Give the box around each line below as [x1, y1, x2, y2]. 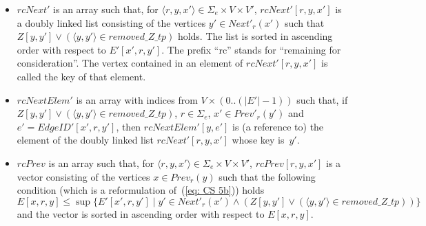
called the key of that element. [17, 69, 146, 83]
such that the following [219, 169, 316, 183]
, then [116, 119, 141, 133]
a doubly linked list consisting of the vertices [17, 15, 206, 30]
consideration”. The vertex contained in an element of [17, 56, 243, 70]
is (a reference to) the [232, 119, 324, 133]
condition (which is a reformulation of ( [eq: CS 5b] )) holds [17, 183, 265, 197]
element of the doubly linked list [17, 133, 154, 147]
